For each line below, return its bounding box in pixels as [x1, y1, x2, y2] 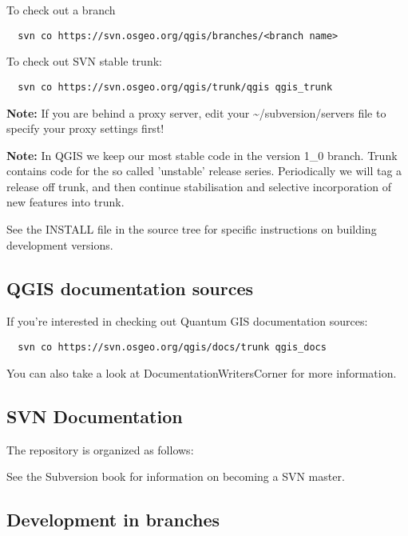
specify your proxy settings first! [6, 120, 164, 137]
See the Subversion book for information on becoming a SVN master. [6, 468, 345, 485]
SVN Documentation [6, 403, 183, 428]
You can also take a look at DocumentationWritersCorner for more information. [6, 364, 397, 381]
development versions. [6, 236, 113, 253]
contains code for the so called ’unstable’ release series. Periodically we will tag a [6, 162, 402, 179]
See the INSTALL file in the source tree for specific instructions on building [6, 221, 377, 238]
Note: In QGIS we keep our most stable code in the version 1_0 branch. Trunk [6, 146, 398, 163]
